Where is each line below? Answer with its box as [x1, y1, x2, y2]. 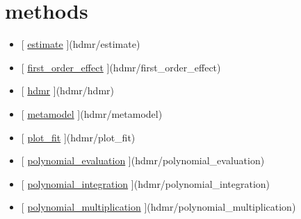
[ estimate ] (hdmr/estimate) [21, 37, 140, 51]
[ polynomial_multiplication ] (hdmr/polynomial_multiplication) [21, 200, 296, 214]
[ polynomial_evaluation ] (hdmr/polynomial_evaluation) [21, 153, 265, 168]
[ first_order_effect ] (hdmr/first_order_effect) [21, 60, 221, 74]
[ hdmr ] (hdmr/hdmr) [21, 83, 114, 98]
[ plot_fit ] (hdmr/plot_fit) [21, 130, 136, 144]
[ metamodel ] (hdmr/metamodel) [21, 106, 163, 121]
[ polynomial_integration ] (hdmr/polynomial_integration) [21, 176, 270, 191]
